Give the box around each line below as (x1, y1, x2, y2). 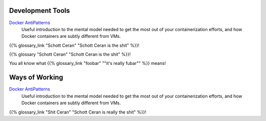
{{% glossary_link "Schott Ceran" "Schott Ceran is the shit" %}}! (9, 42, 140, 48)
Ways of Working (9, 73, 64, 82)
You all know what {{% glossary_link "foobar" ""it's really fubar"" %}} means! (9, 60, 166, 66)
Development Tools (9, 6, 70, 15)
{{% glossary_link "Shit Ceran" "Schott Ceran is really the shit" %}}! (9, 109, 146, 115)
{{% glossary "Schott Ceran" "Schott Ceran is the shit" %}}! (9, 52, 131, 58)
